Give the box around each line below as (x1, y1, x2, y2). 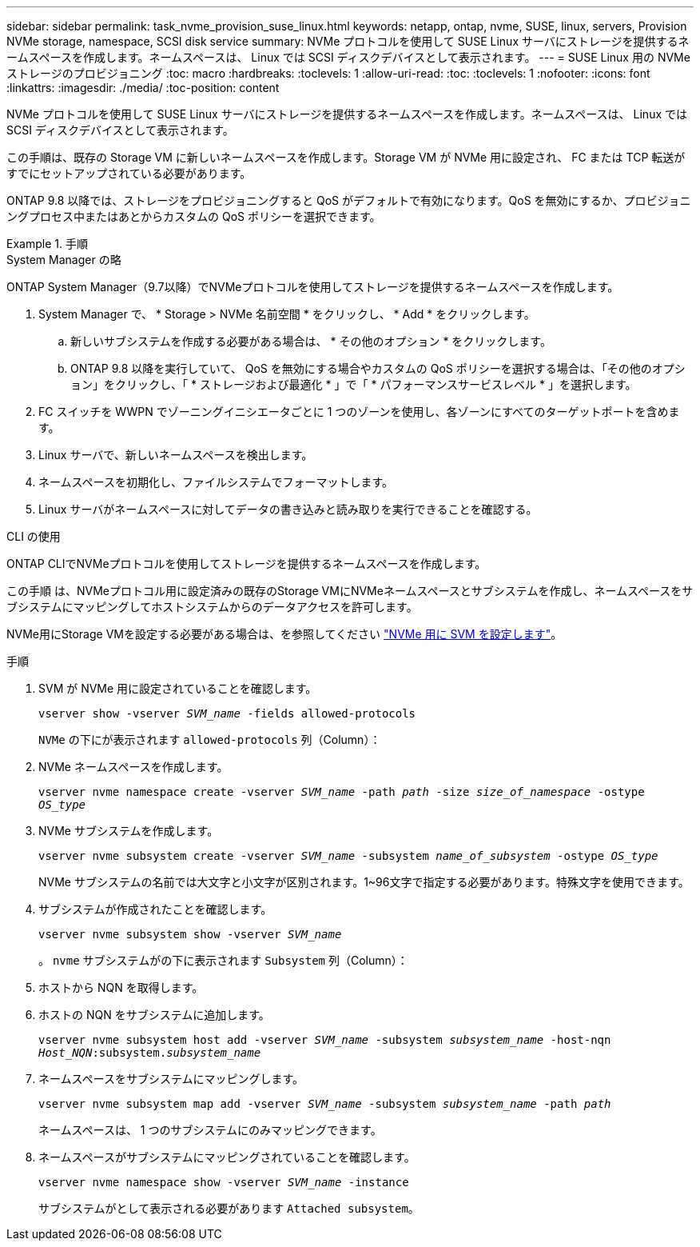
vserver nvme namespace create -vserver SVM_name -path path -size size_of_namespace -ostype (38, 785, 645, 798)
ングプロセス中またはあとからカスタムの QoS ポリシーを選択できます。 (6, 210, 381, 223)
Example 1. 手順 (6, 237, 88, 250)
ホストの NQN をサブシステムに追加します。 (38, 1008, 270, 1021)
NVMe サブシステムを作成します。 (38, 824, 219, 837)
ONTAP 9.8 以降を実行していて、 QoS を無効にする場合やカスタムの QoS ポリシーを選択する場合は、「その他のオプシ (70, 362, 686, 375)
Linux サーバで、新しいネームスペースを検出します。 (38, 448, 313, 462)
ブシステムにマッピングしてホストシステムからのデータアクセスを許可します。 (6, 600, 418, 614)
